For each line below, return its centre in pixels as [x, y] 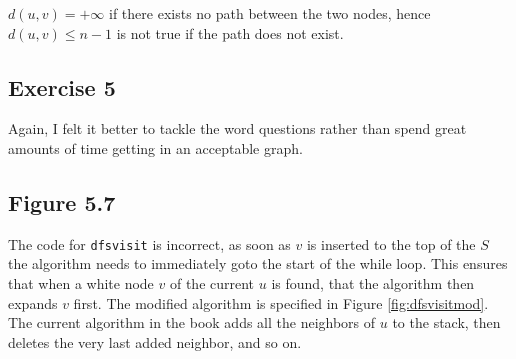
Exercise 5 [62, 86]
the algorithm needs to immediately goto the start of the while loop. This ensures [258, 263]
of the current [212, 283]
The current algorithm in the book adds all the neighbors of [192, 322]
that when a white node [81, 283]
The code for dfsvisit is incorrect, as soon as [149, 243]
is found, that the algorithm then [373, 283]
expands [33, 302]
